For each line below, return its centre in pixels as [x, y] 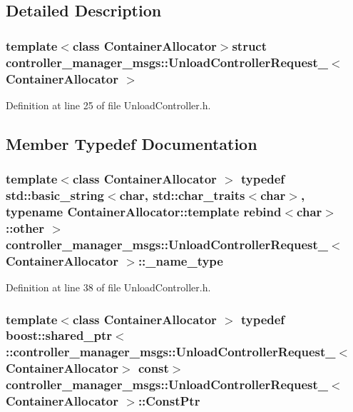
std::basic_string [55, 195]
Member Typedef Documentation [132, 143]
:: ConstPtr [169, 401]
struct [250, 45]
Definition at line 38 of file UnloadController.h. [108, 287]
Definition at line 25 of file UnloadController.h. [108, 105]
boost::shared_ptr [59, 335]
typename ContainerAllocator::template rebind [144, 211]
